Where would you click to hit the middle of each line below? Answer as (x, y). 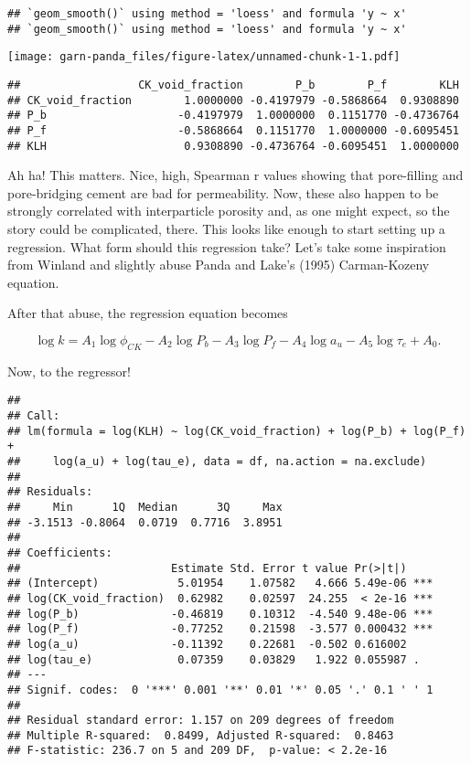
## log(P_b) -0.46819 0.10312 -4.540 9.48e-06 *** (220, 614)
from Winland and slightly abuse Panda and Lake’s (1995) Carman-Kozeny (219, 265)
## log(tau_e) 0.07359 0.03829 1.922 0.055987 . (214, 659)
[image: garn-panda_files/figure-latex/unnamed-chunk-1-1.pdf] (204, 57)
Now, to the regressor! (69, 371)
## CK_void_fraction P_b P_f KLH (233, 85)
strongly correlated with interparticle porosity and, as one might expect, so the (229, 211)
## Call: (34, 416)
